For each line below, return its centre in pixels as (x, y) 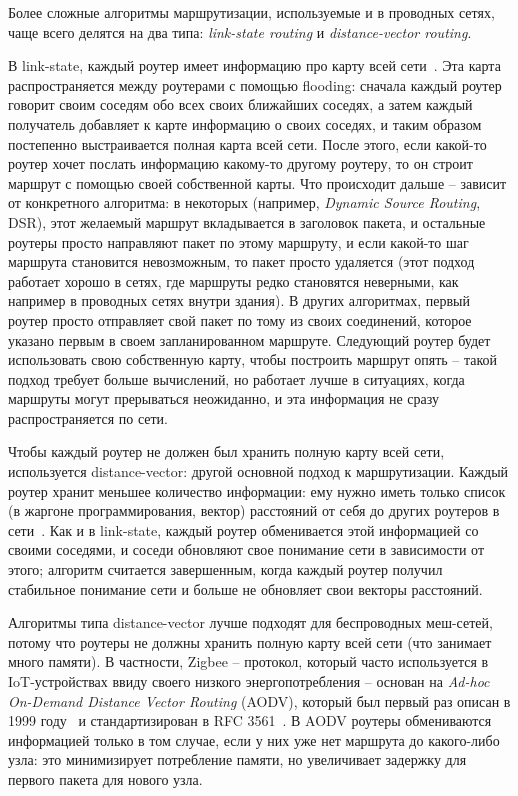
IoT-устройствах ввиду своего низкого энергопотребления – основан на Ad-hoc (249, 681)
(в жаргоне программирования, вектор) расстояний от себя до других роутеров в (254, 510)
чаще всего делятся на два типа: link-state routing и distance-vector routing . (240, 31)
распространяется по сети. (88, 417)
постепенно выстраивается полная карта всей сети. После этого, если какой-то (247, 143)
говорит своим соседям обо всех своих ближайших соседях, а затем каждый (240, 104)
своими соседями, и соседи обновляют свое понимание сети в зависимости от (246, 549)
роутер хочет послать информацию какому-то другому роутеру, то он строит (240, 163)
